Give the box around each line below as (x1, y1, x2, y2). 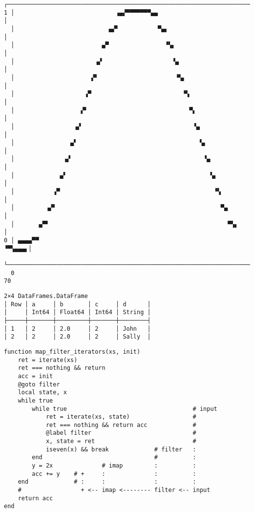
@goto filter (18, 381, 60, 388)
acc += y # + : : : (32, 470, 196, 477)
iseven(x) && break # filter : (45, 446, 196, 453)
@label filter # (45, 429, 196, 437)
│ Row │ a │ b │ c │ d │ (4, 300, 151, 308)
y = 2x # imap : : (32, 462, 196, 469)
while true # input (32, 405, 217, 412)
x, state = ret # (45, 438, 196, 445)
